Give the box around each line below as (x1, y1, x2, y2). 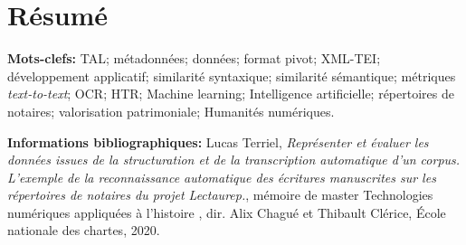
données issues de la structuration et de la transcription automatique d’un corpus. (7, 150, 461, 169)
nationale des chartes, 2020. (7, 221, 160, 240)
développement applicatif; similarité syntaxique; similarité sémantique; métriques (7, 66, 456, 85)
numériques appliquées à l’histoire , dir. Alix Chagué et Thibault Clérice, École (7, 203, 446, 221)
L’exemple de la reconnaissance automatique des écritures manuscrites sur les (7, 167, 436, 186)
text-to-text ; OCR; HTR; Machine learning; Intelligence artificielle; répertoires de (7, 84, 454, 103)
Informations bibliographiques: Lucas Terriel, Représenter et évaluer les (7, 132, 429, 151)
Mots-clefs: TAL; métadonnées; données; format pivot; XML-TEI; (7, 49, 381, 68)
